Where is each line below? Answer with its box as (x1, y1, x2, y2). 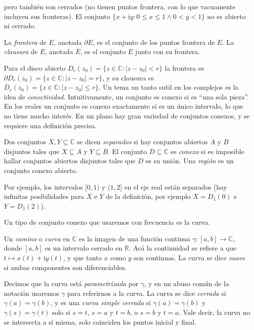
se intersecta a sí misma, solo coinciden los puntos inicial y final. (4, 316, 196, 327)
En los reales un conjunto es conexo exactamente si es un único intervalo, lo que (4, 101, 243, 111)
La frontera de (4, 37, 47, 47)
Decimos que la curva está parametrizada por (4, 278, 139, 289)
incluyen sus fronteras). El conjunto (4, 11, 110, 21)
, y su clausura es (102, 72, 154, 82)
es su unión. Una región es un (146, 155, 234, 166)
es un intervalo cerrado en (45, 243, 123, 253)
